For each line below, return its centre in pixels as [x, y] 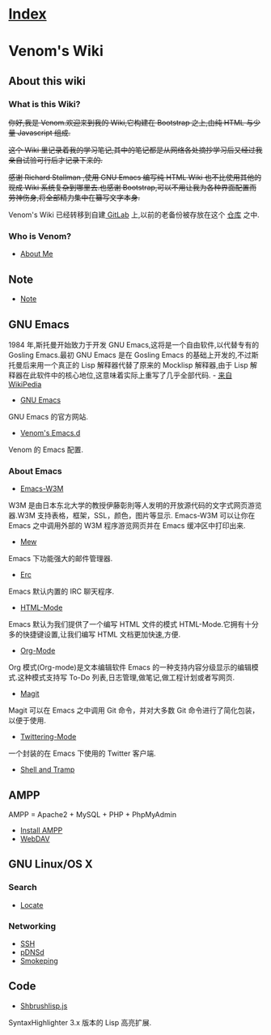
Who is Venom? [40, 236]
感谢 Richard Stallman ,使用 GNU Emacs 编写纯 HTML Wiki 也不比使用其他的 [135, 177]
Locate [32, 905]
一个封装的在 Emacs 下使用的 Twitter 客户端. [82, 753]
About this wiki [47, 81]
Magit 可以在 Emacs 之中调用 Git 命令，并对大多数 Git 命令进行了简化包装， [134, 710]
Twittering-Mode [48, 737]
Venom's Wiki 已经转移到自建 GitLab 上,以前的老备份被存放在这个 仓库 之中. [134, 215]
